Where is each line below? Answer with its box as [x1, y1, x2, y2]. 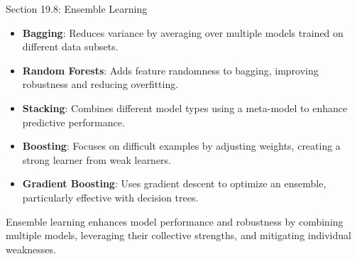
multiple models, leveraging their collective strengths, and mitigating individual [6, 228, 351, 243]
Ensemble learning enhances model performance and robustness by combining [6, 214, 344, 228]
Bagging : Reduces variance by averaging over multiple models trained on [22, 25, 344, 40]
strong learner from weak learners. [22, 152, 172, 167]
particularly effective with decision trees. [22, 189, 199, 204]
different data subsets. [22, 39, 119, 54]
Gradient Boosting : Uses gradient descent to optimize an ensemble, [22, 176, 326, 191]
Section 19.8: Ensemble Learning [6, 1, 148, 16]
